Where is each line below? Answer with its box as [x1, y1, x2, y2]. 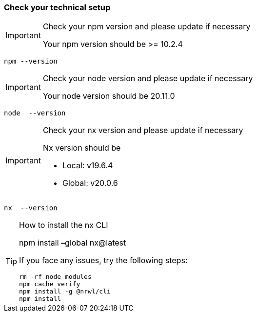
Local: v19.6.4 [62, 160, 113, 171]
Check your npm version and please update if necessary [42, 22, 251, 32]
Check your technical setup [4, 2, 111, 12]
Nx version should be [42, 143, 121, 153]
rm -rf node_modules [19, 273, 92, 281]
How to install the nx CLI [19, 220, 108, 230]
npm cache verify [19, 280, 80, 288]
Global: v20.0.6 [62, 178, 118, 188]
